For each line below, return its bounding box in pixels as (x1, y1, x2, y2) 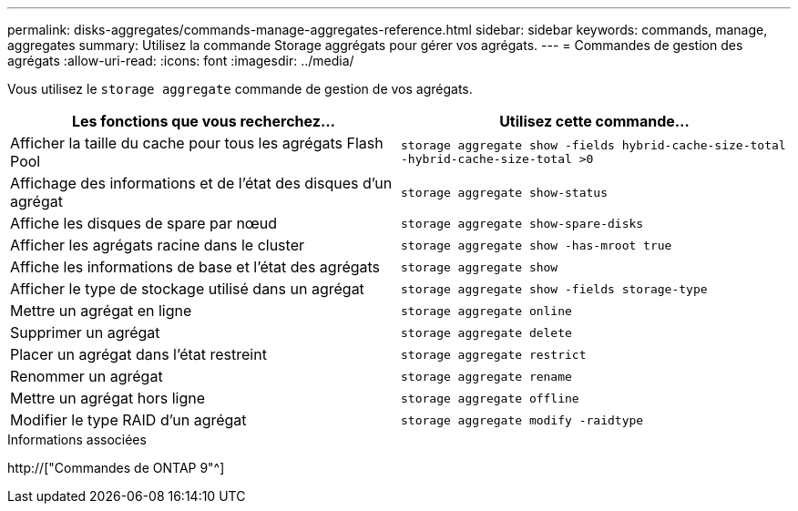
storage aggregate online (401, 303, 572, 318)
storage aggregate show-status (401, 185, 608, 199)
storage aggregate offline (401, 391, 579, 405)
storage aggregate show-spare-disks (401, 216, 644, 230)
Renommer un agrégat (10, 367, 163, 385)
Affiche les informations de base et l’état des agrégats (10, 258, 381, 276)
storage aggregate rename (401, 369, 572, 383)
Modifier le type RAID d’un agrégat (10, 411, 247, 429)
